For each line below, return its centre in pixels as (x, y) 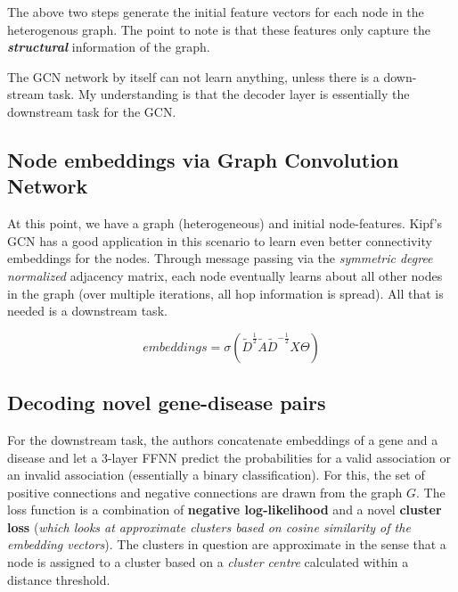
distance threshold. (59, 579)
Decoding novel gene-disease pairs (167, 403)
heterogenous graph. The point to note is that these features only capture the (219, 29)
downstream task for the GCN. (92, 111)
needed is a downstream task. (87, 311)
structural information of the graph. (109, 47)
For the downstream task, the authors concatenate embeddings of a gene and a (223, 439)
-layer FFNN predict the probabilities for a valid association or (279, 457)
